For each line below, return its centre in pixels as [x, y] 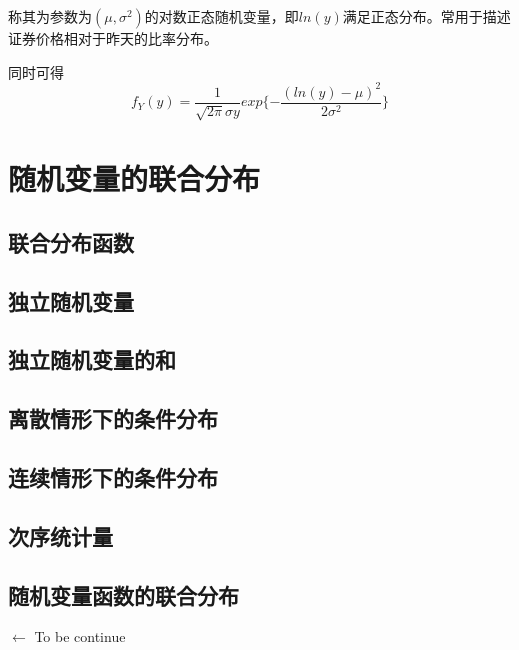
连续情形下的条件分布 [113, 477]
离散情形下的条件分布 [113, 418]
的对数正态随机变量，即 [221, 16]
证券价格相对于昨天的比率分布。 [113, 38]
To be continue [80, 636]
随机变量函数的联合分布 [123, 594]
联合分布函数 [71, 241]
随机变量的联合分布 [134, 178]
